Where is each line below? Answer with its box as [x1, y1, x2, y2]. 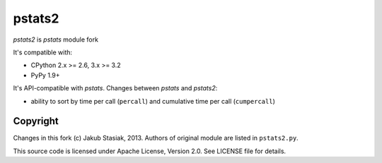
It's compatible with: [13, 48, 73, 56]
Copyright [13, 115, 59, 127]
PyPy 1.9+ [30, 71, 60, 79]
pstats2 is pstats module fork [13, 35, 99, 44]
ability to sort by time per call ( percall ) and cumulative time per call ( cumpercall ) [30, 97, 275, 105]
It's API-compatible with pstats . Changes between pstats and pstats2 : [13, 84, 218, 92]
